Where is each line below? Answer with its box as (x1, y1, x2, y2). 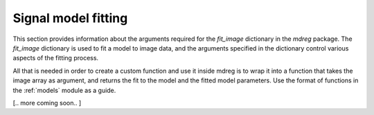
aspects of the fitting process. (12, 54, 99, 62)
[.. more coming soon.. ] (12, 98, 82, 107)
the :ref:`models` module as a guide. (12, 86, 116, 94)
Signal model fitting (12, 10, 128, 26)
